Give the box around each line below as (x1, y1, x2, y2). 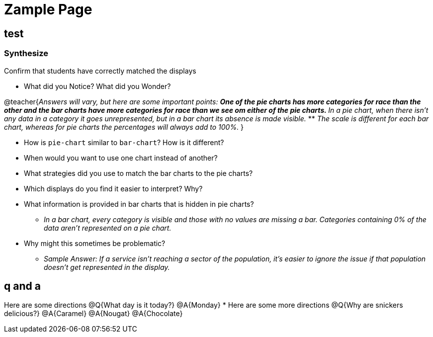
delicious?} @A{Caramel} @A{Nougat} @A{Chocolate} (4, 309, 183, 318)
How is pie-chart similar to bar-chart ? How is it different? (24, 138, 224, 147)
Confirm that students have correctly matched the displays (4, 66, 196, 75)
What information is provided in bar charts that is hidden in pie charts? (24, 199, 254, 208)
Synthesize (4, 48, 49, 59)
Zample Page (4, 1, 92, 18)
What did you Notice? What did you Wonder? (24, 82, 171, 90)
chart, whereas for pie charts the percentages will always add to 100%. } (4, 122, 244, 131)
